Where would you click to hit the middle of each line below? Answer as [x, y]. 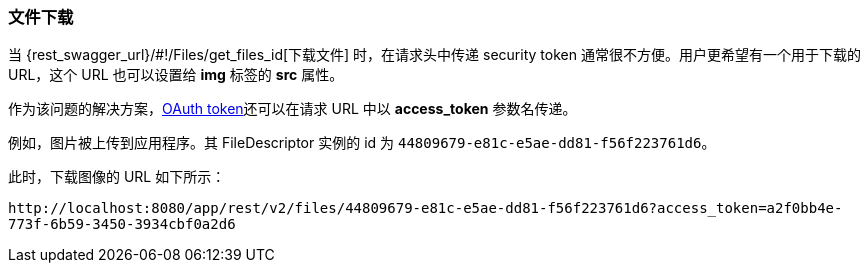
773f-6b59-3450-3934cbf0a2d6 [122, 224]
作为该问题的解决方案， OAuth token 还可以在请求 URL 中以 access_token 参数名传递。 [292, 109]
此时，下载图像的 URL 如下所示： [117, 177]
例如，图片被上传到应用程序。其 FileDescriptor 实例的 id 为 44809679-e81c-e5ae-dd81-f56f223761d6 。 [362, 143]
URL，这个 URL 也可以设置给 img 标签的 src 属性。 [176, 75]
